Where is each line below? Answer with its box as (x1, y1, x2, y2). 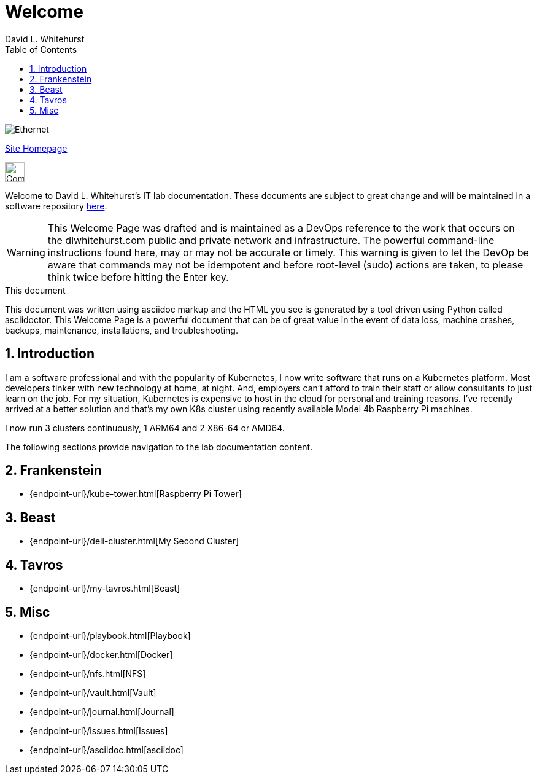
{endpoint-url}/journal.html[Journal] (29, 706, 174, 717)
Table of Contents (5, 44, 77, 55)
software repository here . (5, 200, 107, 211)
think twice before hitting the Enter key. (47, 270, 229, 283)
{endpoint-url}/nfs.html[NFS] (29, 668, 146, 679)
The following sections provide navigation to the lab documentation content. (5, 441, 313, 452)
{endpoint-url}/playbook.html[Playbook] (29, 630, 191, 641)
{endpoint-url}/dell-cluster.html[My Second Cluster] (29, 536, 239, 547)
